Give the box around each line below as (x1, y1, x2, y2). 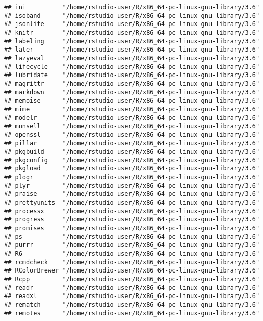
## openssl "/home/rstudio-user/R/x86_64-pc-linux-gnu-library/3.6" (4, 131, 260, 138)
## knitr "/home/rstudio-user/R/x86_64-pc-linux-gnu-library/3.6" (4, 29, 260, 36)
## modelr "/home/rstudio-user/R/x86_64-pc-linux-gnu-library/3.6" (4, 114, 260, 121)
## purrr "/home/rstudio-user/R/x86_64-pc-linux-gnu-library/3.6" (4, 241, 260, 249)
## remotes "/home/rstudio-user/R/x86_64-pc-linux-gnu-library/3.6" (4, 309, 260, 317)
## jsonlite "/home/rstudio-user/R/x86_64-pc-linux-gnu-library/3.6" (4, 20, 260, 28)
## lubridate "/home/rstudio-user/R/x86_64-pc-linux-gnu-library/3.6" (4, 71, 260, 79)
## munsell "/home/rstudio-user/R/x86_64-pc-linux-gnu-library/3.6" (4, 122, 260, 130)
